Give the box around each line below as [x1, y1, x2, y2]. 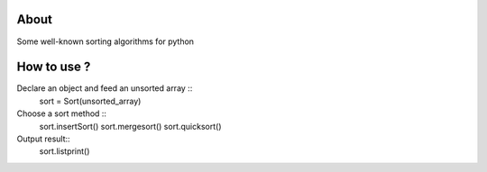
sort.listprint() [39, 146, 90, 157]
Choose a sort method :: [16, 108, 107, 119]
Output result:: [16, 133, 71, 144]
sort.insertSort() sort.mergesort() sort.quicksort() [39, 121, 222, 131]
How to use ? [16, 59, 91, 75]
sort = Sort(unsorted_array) [39, 95, 142, 106]
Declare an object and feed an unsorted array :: [16, 83, 193, 94]
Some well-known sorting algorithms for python [16, 36, 194, 47]
